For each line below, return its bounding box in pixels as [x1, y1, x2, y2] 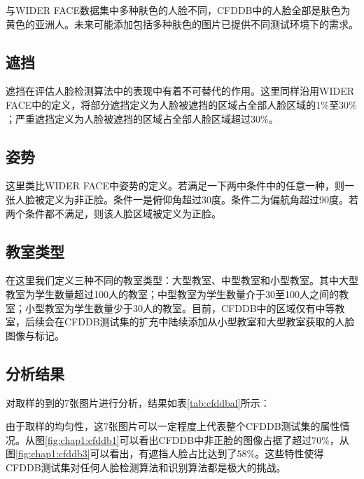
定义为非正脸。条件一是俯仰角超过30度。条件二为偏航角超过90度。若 [44, 191, 358, 206]
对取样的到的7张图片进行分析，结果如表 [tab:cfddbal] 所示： [6, 395, 270, 410]
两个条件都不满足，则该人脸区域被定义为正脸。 [6, 205, 221, 220]
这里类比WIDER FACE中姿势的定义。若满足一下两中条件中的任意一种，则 [6, 178, 344, 193]
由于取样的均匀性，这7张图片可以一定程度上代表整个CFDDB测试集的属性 [6, 419, 340, 433]
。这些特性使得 [255, 446, 324, 461]
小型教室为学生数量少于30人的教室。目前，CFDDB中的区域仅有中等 [24, 300, 335, 315]
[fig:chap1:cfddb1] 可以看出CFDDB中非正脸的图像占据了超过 [45, 432, 312, 447]
